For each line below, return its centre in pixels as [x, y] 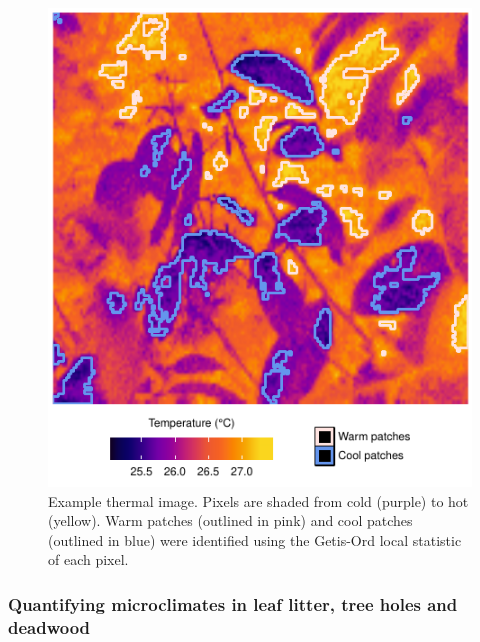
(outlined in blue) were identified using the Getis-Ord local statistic [255, 539]
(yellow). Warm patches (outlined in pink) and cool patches [230, 520]
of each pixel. [88, 559]
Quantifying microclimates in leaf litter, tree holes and [233, 603]
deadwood [49, 626]
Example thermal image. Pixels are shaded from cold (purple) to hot [258, 500]
